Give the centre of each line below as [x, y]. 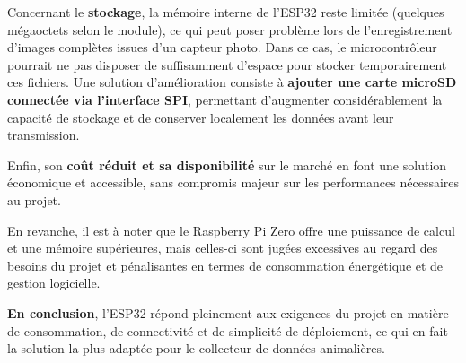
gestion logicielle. [54, 283]
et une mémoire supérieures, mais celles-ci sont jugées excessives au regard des [223, 248]
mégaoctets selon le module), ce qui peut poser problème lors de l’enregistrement [230, 29]
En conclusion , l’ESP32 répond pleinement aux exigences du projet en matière [228, 312]
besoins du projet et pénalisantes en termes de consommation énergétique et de [225, 265]
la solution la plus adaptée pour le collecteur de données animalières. [196, 348]
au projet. [34, 199]
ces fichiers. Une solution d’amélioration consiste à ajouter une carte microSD [232, 82]
